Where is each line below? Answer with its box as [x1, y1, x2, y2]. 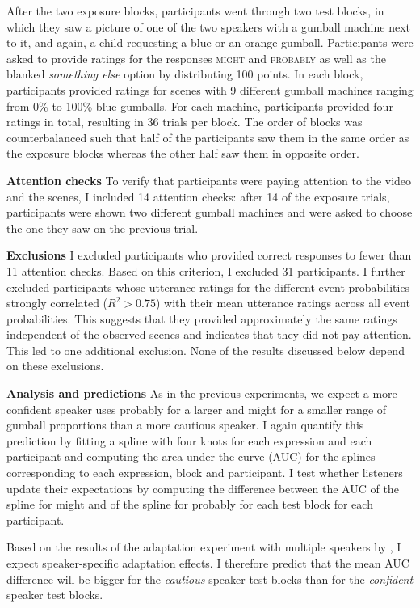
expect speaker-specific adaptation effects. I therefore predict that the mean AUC [6, 555, 409, 571]
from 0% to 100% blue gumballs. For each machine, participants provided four [6, 97, 393, 114]
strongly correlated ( [6, 294, 108, 311]
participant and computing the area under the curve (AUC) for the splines [6, 448, 376, 465]
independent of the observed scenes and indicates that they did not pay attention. [6, 326, 412, 343]
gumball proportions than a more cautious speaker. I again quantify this [6, 416, 364, 433]
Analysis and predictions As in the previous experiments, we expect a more [6, 385, 397, 402]
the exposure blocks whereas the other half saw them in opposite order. [6, 145, 359, 162]
